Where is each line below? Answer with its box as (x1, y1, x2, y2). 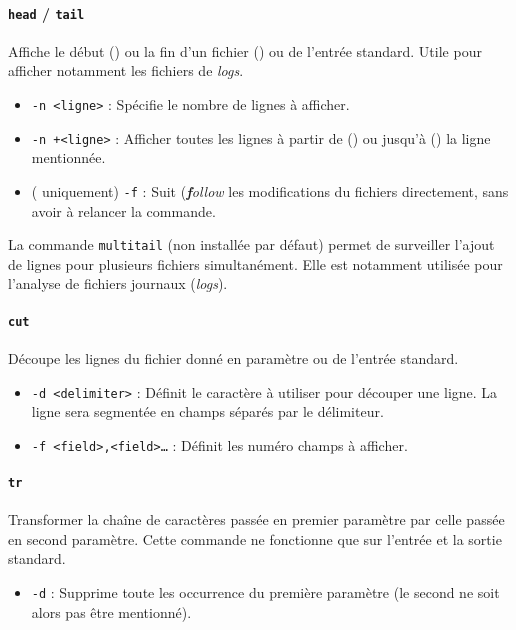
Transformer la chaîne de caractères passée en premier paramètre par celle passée (8, 509, 505, 530)
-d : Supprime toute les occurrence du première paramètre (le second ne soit (31, 582, 500, 603)
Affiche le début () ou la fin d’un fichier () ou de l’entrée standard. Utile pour (8, 40, 482, 61)
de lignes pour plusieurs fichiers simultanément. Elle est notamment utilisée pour (8, 253, 503, 274)
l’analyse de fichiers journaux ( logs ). (8, 273, 228, 294)
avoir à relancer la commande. (31, 200, 216, 221)
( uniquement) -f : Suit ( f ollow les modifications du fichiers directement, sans (31, 180, 509, 201)
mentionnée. (31, 147, 106, 168)
